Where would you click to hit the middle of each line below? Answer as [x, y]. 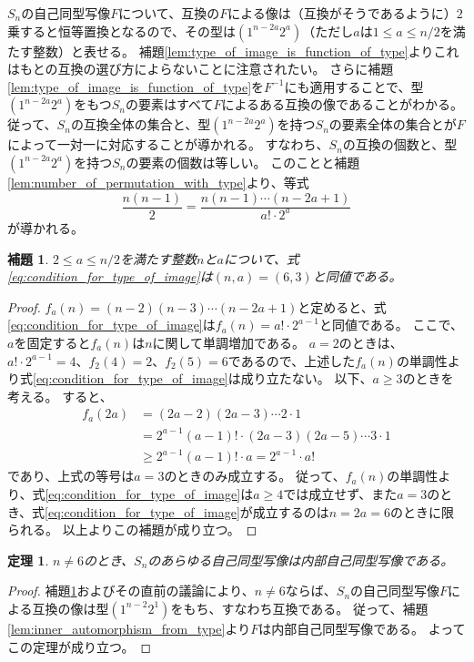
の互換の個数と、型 [400, 144]
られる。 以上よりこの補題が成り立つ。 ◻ [132, 530]
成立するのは [291, 511]
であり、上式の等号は [71, 476]
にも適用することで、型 [354, 86]
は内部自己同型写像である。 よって [362, 628]
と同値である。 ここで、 [391, 325]
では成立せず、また [340, 494]
